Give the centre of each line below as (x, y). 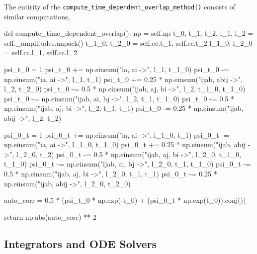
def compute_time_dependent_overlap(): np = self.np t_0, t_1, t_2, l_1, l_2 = (129, 33)
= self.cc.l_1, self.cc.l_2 (41, 52)
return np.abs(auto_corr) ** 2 (50, 216)
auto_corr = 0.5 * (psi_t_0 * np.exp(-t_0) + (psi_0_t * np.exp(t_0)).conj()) (125, 200)
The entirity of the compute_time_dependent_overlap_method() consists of (120, 6)
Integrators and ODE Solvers (81, 243)
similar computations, (37, 16)
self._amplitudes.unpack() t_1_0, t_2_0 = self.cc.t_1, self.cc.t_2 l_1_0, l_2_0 (128, 42)
